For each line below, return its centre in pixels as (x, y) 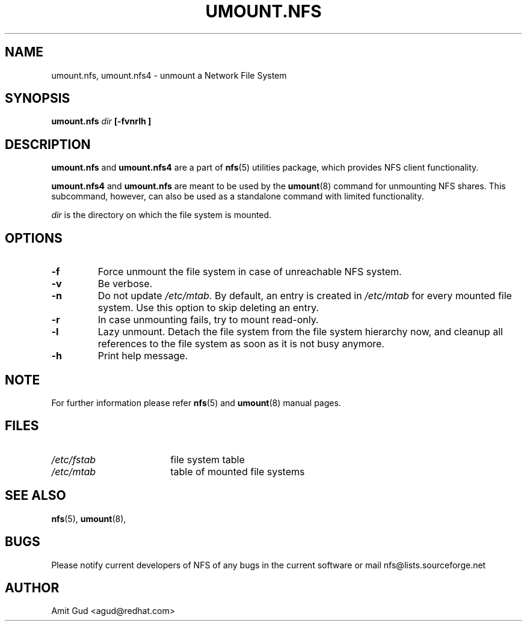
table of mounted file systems (238, 471)
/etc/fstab (74, 459)
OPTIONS (34, 238)
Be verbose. (125, 284)
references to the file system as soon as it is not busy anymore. (241, 344)
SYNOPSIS (38, 99)
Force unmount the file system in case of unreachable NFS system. (250, 272)
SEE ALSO (35, 496)
